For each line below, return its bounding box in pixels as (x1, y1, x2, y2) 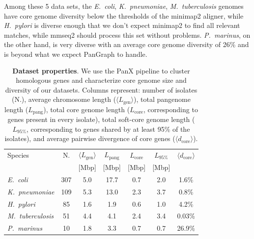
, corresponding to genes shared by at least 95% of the (26, 123, 190, 134)
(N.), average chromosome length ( (12, 94, 116, 104)
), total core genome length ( (43, 104, 130, 114)
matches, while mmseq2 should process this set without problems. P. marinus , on (4, 29, 251, 40)
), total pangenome (134, 94, 191, 104)
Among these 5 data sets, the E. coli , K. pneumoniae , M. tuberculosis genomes (4, 1, 244, 11)
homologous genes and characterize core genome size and (16, 75, 187, 85)
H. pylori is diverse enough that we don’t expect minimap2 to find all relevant (4, 20, 240, 30)
